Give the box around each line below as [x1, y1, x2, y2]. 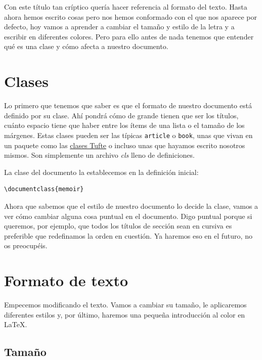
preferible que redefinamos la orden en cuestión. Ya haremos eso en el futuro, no [4, 230, 252, 241]
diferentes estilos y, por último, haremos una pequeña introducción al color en [4, 309, 245, 320]
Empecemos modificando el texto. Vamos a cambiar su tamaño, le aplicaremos [4, 299, 247, 309]
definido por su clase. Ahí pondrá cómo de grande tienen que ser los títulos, [4, 110, 239, 120]
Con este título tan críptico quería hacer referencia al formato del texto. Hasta [4, 2, 247, 12]
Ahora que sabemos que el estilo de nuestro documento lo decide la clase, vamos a [4, 200, 258, 211]
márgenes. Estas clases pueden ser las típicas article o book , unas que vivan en [4, 129, 253, 140]
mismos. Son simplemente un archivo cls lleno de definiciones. [4, 150, 195, 160]
